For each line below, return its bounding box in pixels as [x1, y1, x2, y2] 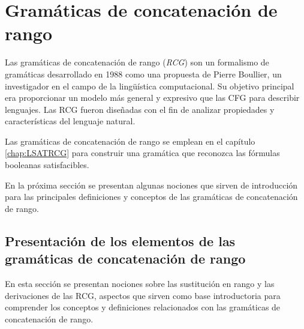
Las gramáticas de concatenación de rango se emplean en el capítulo [5, 134, 255, 147]
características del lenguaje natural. [5, 115, 136, 127]
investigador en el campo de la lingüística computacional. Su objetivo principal [5, 79, 294, 92]
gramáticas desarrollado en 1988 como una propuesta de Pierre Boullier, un [5, 67, 282, 80]
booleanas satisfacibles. [5, 158, 89, 171]
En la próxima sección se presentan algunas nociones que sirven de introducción [5, 178, 298, 191]
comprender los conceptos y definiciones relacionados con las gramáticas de [5, 301, 281, 313]
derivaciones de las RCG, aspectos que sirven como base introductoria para [5, 289, 281, 301]
